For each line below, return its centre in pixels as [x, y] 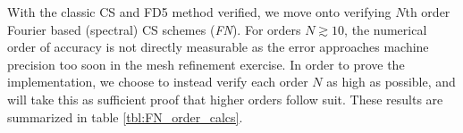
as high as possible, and [391, 82]
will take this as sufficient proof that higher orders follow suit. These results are [225, 99]
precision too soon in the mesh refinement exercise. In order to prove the [206, 64]
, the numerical [386, 29]
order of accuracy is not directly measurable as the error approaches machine [218, 47]
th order [428, 12]
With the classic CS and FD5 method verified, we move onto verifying [199, 12]
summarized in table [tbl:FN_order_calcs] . [125, 116]
